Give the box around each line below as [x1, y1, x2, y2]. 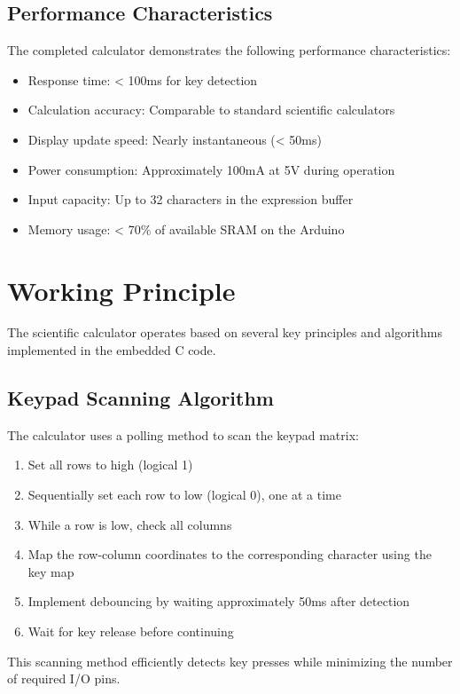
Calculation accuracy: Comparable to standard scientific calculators [27, 100, 395, 119]
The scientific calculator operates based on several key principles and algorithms [7, 323, 443, 342]
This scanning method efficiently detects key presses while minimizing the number [7, 651, 453, 670]
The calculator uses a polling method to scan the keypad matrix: [7, 425, 359, 444]
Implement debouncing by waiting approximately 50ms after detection [27, 592, 410, 611]
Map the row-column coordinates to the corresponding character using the [27, 545, 432, 564]
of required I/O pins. [7, 669, 121, 688]
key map [27, 562, 74, 580]
